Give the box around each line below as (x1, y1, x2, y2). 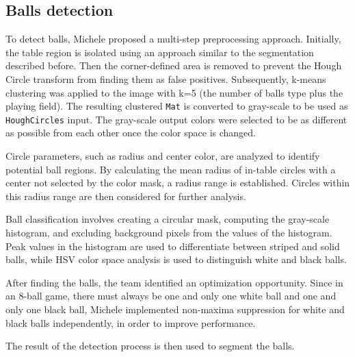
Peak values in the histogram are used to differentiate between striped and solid (5, 238, 340, 253)
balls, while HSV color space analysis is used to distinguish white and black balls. (5, 252, 347, 267)
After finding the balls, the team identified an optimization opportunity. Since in (5, 275, 343, 289)
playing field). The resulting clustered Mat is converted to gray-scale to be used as (5, 99, 348, 113)
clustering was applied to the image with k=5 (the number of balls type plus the (5, 85, 343, 99)
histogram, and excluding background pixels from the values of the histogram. (5, 225, 332, 240)
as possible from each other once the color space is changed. (5, 125, 257, 140)
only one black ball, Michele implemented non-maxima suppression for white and (5, 302, 345, 317)
